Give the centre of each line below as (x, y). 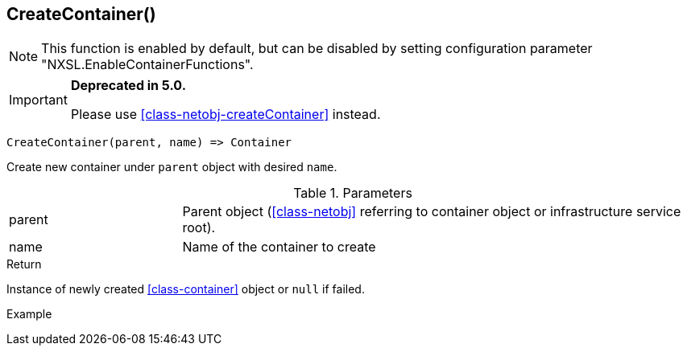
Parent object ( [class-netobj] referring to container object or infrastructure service (432, 212)
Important (38, 100)
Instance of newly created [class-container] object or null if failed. (186, 289)
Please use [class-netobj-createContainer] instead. (226, 115)
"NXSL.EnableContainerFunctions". (147, 65)
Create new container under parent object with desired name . (172, 167)
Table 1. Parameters (353, 193)
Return (24, 264)
